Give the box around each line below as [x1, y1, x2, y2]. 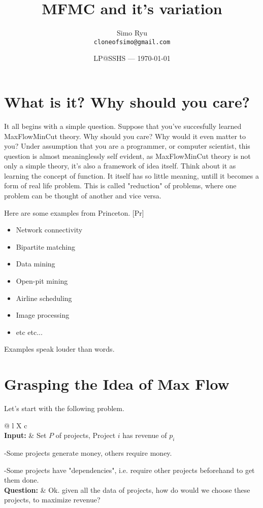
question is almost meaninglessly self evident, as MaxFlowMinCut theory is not [4, 150, 251, 161]
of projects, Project [55, 430, 116, 441]
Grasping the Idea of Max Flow [4, 374, 229, 394]
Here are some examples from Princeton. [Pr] [4, 207, 144, 218]
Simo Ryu [116, 27, 148, 38]
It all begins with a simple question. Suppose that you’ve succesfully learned [4, 120, 242, 131]
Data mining [16, 258, 55, 269]
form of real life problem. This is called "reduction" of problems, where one [4, 180, 237, 191]
